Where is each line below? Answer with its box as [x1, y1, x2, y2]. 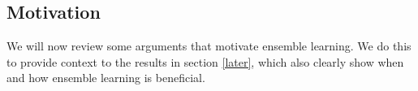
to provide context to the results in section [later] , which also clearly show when [6, 53, 404, 70]
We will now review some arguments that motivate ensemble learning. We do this [6, 37, 412, 54]
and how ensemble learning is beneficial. [6, 69, 205, 86]
